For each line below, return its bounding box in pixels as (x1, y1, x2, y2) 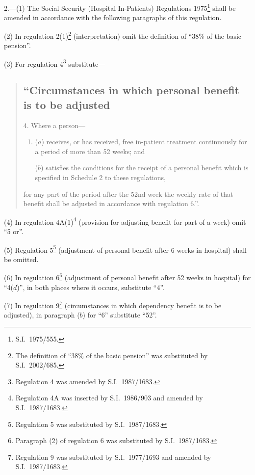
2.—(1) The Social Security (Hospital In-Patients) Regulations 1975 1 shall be (4, 1, 236, 13)
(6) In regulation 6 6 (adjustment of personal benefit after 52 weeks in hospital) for (4, 271, 251, 283)
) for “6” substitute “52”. (82, 310, 157, 320)
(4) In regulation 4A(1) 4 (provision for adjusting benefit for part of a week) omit (4, 215, 246, 227)
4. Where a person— (23, 120, 85, 130)
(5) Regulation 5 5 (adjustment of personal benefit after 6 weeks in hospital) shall (4, 243, 247, 255)
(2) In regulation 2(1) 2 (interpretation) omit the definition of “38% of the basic (4, 29, 242, 41)
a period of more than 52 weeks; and (35, 146, 145, 156)
